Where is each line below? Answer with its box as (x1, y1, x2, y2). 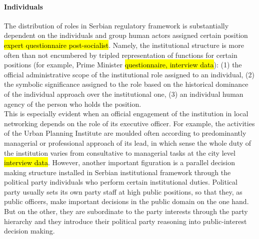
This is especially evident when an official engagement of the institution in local (4, 108, 248, 119)
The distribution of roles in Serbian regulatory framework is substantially (4, 20, 229, 30)
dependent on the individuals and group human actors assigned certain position (4, 30, 248, 40)
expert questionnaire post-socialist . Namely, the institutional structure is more (4, 39, 244, 50)
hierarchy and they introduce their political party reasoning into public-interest (4, 216, 247, 226)
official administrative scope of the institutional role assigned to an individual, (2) (4, 69, 255, 79)
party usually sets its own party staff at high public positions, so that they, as (4, 186, 242, 197)
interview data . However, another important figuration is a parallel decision (4, 157, 235, 168)
